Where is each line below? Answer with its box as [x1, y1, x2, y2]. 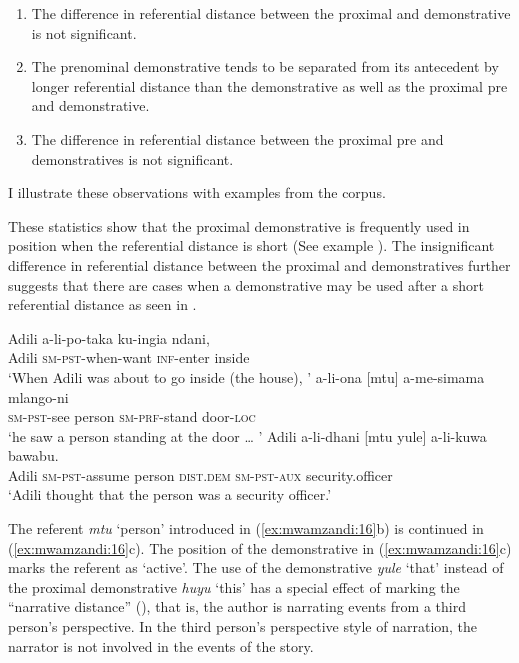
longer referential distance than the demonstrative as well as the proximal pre [31, 75, 508, 96]
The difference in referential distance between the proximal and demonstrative [31, 3, 511, 23]
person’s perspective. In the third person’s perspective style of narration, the [8, 616, 478, 637]
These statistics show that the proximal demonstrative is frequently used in [8, 215, 470, 236]
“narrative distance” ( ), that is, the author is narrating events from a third [8, 596, 466, 617]
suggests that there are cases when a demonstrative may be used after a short [8, 274, 484, 295]
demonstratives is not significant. [31, 148, 234, 169]
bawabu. [8, 445, 59, 466]
